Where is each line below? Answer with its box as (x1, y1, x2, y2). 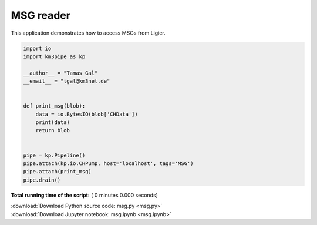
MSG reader (11, 9, 70, 22)
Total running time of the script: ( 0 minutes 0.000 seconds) (11, 192, 158, 199)
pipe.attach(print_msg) (23, 168, 92, 175)
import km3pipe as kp (23, 53, 86, 60)
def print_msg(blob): (23, 103, 86, 109)
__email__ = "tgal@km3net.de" (23, 78, 110, 85)
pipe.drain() (23, 176, 61, 183)
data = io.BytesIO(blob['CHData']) (35, 110, 138, 117)
